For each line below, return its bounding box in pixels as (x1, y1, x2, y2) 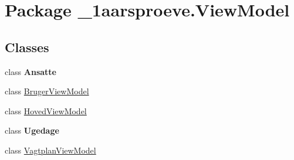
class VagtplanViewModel (5, 144, 96, 156)
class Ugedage (5, 124, 59, 137)
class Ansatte (5, 65, 57, 77)
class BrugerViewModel (5, 85, 89, 97)
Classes (5, 38, 49, 56)
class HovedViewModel (5, 104, 87, 117)
